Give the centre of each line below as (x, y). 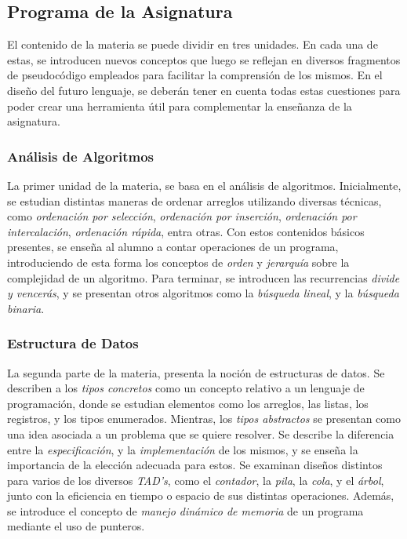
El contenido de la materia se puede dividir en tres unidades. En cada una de (193, 44)
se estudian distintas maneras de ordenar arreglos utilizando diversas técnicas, (194, 200)
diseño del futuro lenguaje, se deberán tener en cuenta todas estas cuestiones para (204, 90)
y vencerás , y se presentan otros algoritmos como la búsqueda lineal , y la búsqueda (203, 293)
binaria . (26, 308)
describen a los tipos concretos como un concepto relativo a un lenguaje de (186, 388)
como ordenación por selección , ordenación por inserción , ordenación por (182, 216)
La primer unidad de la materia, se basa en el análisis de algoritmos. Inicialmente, (204, 185)
